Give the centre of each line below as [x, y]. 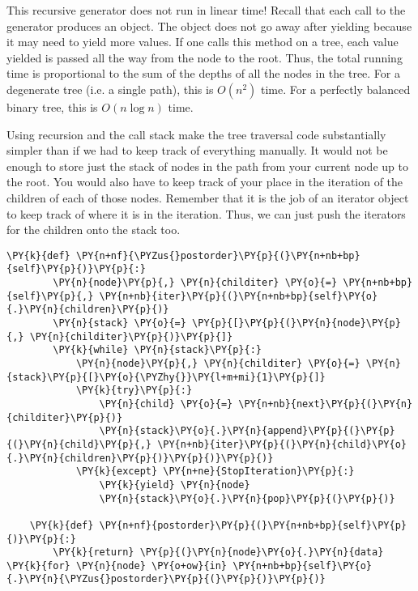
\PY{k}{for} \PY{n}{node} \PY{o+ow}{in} [117, 565]
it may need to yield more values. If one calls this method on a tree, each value [203, 42]
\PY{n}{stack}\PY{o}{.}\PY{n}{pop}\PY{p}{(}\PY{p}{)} [247, 498]
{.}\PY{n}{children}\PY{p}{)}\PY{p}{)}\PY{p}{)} [140, 458]
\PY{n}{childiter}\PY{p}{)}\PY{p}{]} [131, 336]
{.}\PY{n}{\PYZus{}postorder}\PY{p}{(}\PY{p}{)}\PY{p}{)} [166, 579]
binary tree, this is [52, 106]
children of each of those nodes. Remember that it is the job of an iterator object [208, 197]
